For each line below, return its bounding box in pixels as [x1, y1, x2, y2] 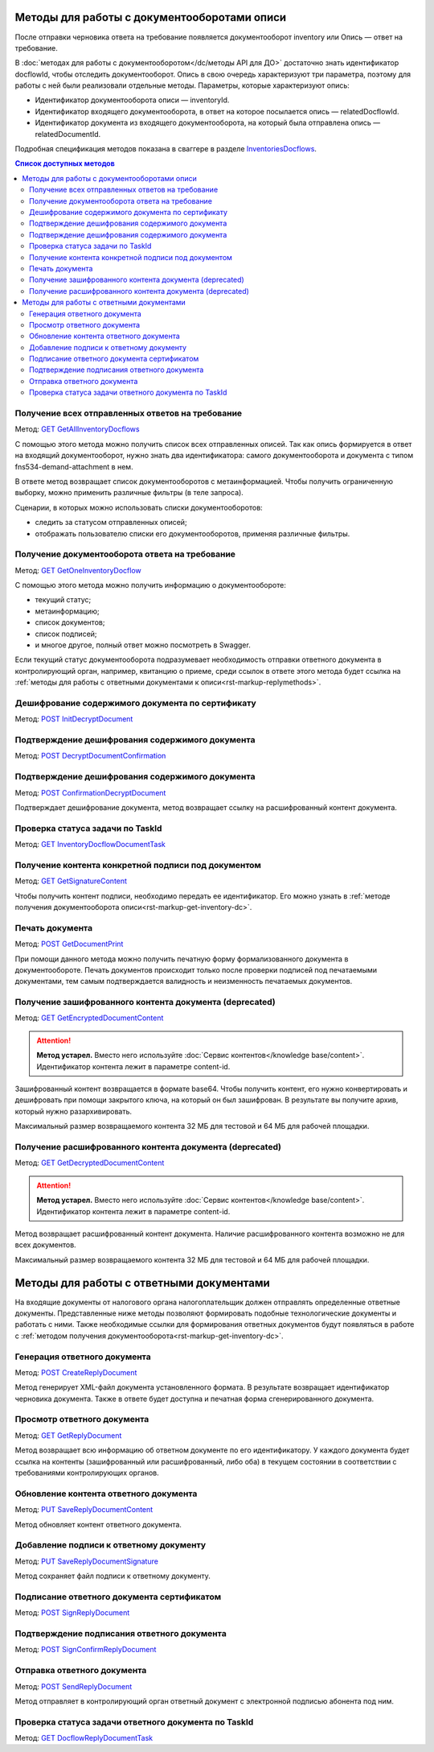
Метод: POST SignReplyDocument [14, 1608, 130, 1618]
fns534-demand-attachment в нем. [14, 461, 133, 471]
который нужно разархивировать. [14, 1106, 133, 1116]
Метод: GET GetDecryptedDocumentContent [14, 1158, 165, 1167]
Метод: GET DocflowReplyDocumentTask [14, 1733, 154, 1743]
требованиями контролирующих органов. [14, 1468, 160, 1477]
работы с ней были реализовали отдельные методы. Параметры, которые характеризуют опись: [14, 81, 350, 90]
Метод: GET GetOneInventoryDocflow [14, 565, 142, 575]
